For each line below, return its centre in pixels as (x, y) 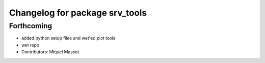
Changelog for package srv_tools (78, 13)
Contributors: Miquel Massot (50, 52)
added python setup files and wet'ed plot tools (68, 38)
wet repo (30, 45)
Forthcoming (31, 26)
